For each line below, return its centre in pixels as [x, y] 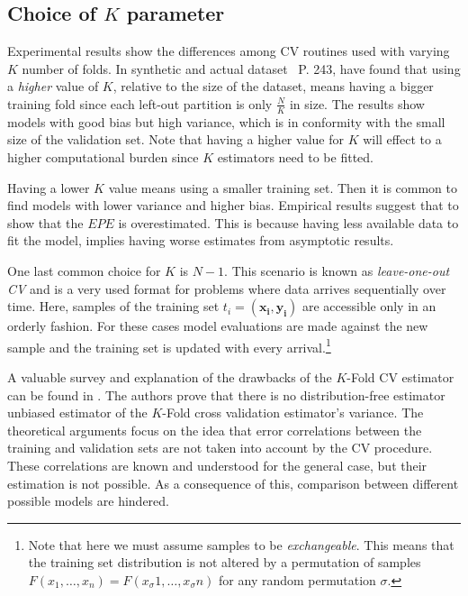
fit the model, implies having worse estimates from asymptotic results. [201, 240]
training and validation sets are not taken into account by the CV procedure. [220, 448]
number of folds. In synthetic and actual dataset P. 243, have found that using [241, 68]
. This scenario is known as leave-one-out [337, 270]
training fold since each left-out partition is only [140, 103]
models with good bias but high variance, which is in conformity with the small [226, 121]
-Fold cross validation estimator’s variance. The [293, 413]
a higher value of [53, 86]
